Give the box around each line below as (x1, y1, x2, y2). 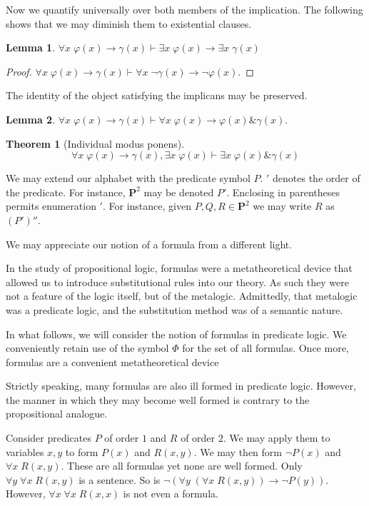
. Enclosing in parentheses (226, 184, 340, 199)
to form (65, 444, 98, 459)
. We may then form (193, 444, 282, 459)
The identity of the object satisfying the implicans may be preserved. (6, 88, 308, 103)
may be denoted (143, 184, 214, 199)
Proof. (6, 64, 32, 79)
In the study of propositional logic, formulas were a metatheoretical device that (6, 260, 353, 275)
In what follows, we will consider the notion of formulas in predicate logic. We (6, 326, 347, 341)
